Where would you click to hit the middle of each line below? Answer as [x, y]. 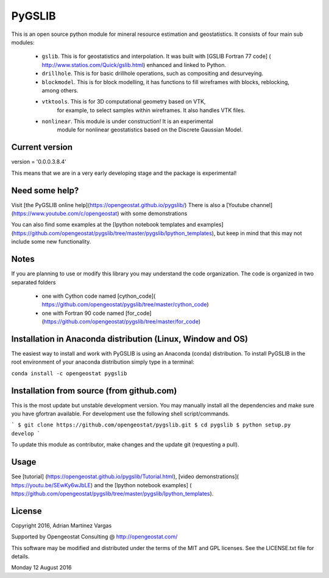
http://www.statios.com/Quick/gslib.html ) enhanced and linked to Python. [134, 65]
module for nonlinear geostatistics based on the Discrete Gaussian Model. [150, 130]
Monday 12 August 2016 [41, 568]
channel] [261, 205]
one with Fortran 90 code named [83, 313]
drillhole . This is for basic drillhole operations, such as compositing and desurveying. [153, 74]
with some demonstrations [154, 214]
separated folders [34, 282]
